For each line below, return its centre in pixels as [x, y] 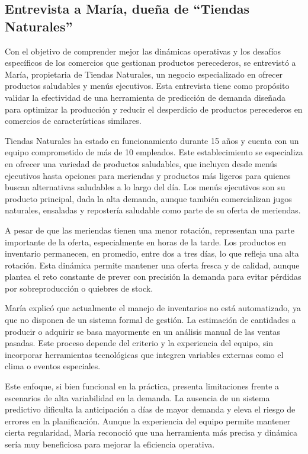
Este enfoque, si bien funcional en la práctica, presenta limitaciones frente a [142, 386]
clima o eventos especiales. [53, 366]
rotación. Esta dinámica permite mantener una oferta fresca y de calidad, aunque [152, 265]
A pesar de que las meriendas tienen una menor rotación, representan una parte [150, 230]
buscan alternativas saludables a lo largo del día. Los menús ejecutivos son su [145, 187]
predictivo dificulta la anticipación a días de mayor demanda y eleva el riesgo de [150, 409]
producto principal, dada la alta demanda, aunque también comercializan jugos [148, 198]
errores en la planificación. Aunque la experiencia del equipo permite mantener [148, 421]
